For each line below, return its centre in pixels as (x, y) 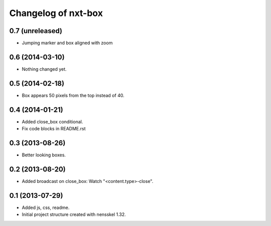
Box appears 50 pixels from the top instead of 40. (73, 95)
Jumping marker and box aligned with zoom (67, 43)
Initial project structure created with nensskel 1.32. (74, 214)
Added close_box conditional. (52, 122)
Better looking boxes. (44, 155)
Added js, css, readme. (46, 207)
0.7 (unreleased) (36, 31)
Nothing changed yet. (44, 69)
